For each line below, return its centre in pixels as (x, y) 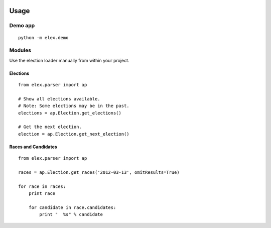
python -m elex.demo (43, 37)
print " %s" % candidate (71, 214)
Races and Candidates (33, 147)
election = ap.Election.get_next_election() (74, 134)
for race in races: (42, 186)
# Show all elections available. (59, 99)
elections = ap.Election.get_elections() (70, 113)
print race (42, 194)
